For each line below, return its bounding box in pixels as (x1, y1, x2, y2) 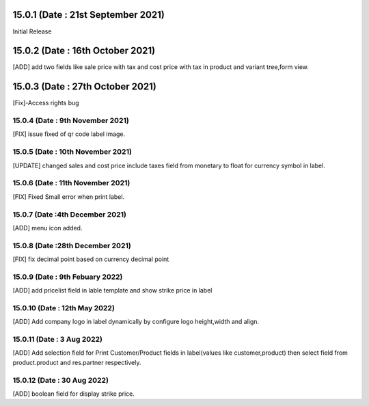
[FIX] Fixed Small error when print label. (12, 192, 125, 201)
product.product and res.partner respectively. (12, 358, 141, 366)
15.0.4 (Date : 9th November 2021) (12, 116, 129, 126)
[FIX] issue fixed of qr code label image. (12, 130, 126, 138)
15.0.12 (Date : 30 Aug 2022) (12, 375, 109, 385)
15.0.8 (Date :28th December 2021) (12, 241, 131, 250)
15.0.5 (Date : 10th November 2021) (12, 147, 133, 157)
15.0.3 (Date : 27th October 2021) (12, 81, 156, 92)
